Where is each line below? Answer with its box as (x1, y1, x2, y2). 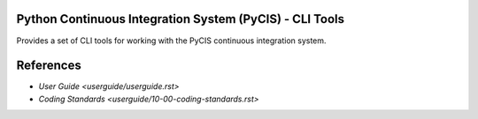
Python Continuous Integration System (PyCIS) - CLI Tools (16, 11, 345, 26)
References (16, 58, 81, 73)
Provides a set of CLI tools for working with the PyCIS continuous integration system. (16, 35, 327, 46)
